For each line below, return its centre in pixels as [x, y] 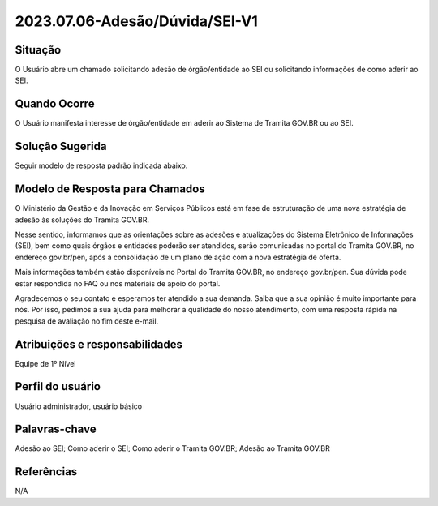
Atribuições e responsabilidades [99, 344]
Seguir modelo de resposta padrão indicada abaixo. [101, 165]
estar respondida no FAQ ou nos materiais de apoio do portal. [118, 283]
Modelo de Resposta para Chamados [110, 189]
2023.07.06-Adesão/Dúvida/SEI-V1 [137, 21]
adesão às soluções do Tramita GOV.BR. [82, 220]
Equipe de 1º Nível [45, 363]
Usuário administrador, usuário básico [78, 406]
